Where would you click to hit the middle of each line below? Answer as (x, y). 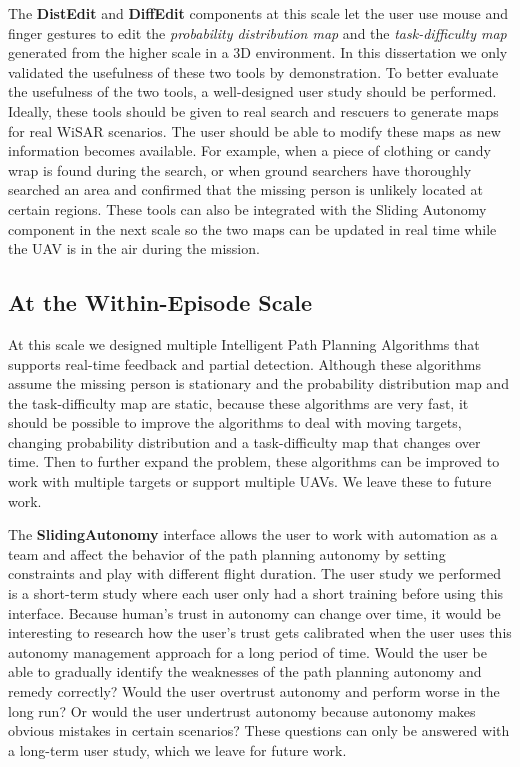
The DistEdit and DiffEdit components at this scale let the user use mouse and (258, 13)
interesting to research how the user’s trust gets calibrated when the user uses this (260, 632)
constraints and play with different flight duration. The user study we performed (254, 573)
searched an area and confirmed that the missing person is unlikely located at (245, 189)
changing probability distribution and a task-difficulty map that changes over (244, 441)
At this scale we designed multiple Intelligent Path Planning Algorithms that (244, 343)
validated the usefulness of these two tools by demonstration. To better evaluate (253, 71)
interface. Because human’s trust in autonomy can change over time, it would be (254, 612)
